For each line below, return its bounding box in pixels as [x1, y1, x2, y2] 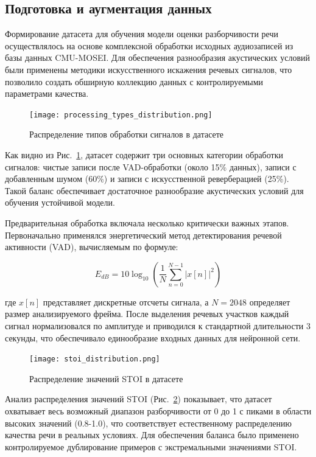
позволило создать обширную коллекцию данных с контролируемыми [5, 75, 264, 88]
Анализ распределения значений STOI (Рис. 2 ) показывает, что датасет [5, 392, 272, 405]
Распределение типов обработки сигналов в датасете [29, 128, 224, 141]
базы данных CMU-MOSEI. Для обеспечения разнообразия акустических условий [5, 51, 311, 64]
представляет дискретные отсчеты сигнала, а [43, 295, 209, 308]
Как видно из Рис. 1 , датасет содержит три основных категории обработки [5, 148, 283, 161]
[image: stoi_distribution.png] [29, 355, 160, 364]
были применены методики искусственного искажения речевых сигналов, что [5, 63, 292, 75]
